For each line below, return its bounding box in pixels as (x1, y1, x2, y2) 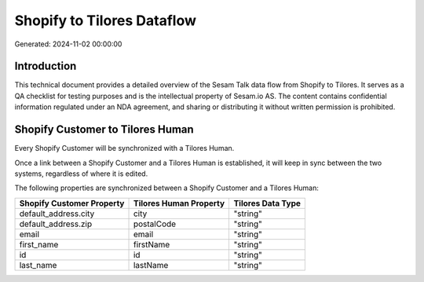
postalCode (133, 218, 177, 229)
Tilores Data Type (233, 197, 302, 208)
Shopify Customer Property (19, 197, 125, 208)
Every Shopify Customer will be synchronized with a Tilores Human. (14, 144, 235, 153)
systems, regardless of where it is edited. (14, 169, 148, 178)
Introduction (14, 60, 77, 73)
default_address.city (19, 208, 95, 219)
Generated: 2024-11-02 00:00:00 (14, 39, 122, 49)
